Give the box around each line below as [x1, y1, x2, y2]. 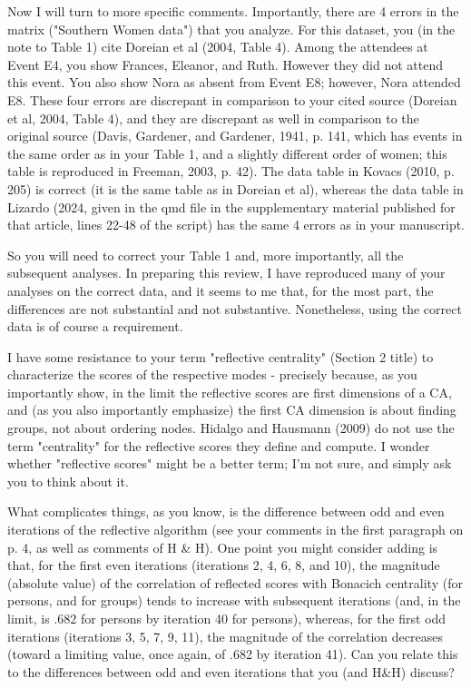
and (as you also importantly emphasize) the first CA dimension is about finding [7, 400, 456, 419]
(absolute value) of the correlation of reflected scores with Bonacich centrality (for [7, 573, 463, 592]
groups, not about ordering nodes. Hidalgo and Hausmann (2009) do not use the [7, 418, 455, 437]
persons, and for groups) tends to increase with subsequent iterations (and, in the [7, 591, 461, 610]
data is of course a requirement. [7, 317, 183, 336]
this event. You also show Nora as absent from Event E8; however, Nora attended [7, 73, 461, 92]
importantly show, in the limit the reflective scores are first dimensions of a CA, [7, 382, 452, 401]
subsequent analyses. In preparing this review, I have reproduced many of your [7, 263, 446, 282]
